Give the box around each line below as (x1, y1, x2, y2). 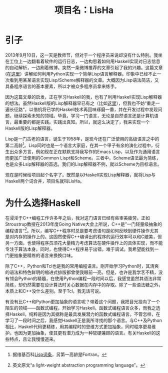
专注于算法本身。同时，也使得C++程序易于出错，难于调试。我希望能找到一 (5, 246, 159, 252)
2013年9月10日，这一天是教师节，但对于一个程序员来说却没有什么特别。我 (5, 52, 158, 58)
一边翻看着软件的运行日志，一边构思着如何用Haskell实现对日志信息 (22, 58, 160, 64)
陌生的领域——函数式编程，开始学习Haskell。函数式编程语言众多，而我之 (5, 305, 156, 311)
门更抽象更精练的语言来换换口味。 (5, 252, 75, 258)
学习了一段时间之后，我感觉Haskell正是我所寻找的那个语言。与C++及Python (5, 317, 162, 323)
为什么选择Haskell (5, 197, 81, 208)
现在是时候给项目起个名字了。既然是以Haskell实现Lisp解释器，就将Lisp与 (5, 171, 156, 177)
